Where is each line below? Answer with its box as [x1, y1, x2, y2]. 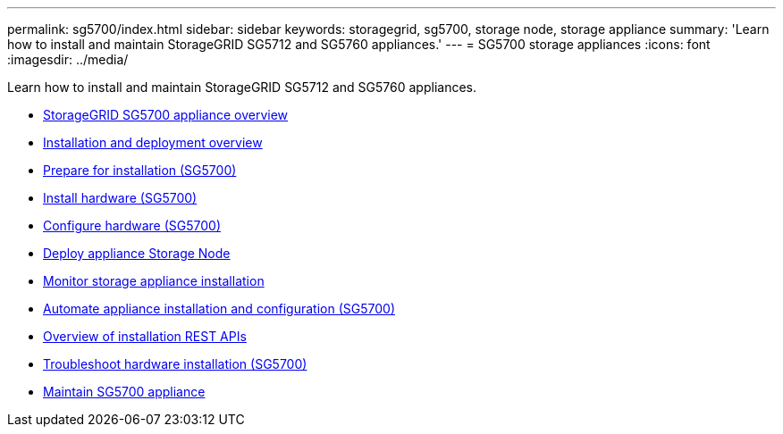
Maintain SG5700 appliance [43, 384, 206, 399]
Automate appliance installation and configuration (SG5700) [43, 301, 396, 316]
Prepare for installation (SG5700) [43, 163, 237, 178]
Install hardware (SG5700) [43, 190, 198, 205]
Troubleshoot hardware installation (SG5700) [43, 356, 307, 371]
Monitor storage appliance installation [43, 273, 265, 288]
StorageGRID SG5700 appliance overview [43, 107, 289, 122]
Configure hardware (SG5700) [43, 218, 221, 233]
